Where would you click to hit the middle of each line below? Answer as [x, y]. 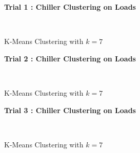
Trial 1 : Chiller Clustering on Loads [70, 7]
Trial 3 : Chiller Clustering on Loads [70, 110]
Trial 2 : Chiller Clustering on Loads [70, 58]
